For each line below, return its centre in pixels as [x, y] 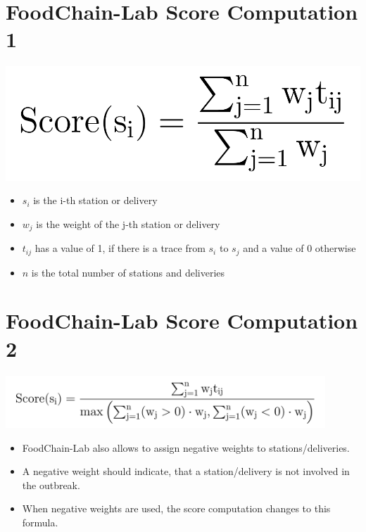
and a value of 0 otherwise [299, 248]
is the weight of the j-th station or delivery [128, 223]
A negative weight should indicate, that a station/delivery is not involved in [186, 471]
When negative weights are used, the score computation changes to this [176, 508]
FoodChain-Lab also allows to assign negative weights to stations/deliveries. [186, 447]
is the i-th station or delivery [95, 200]
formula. [40, 522]
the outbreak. [51, 484]
